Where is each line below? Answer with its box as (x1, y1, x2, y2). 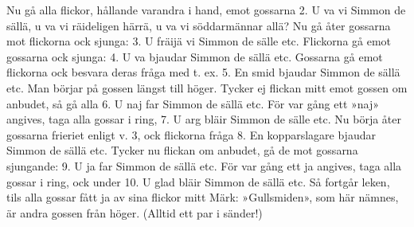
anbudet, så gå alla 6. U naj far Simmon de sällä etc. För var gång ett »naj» (6, 95, 380, 112)
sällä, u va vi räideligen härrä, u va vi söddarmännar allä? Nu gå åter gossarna (6, 17, 391, 33)
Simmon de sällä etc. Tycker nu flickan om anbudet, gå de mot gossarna (6, 142, 358, 159)
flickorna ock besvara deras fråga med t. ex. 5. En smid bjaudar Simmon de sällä (6, 64, 400, 80)
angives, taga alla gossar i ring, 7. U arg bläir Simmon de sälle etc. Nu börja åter (6, 111, 401, 127)
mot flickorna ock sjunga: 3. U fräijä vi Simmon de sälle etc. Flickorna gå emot (6, 33, 392, 49)
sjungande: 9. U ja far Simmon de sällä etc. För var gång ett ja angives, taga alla (6, 157, 402, 174)
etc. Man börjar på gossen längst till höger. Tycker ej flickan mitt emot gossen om (6, 79, 408, 96)
